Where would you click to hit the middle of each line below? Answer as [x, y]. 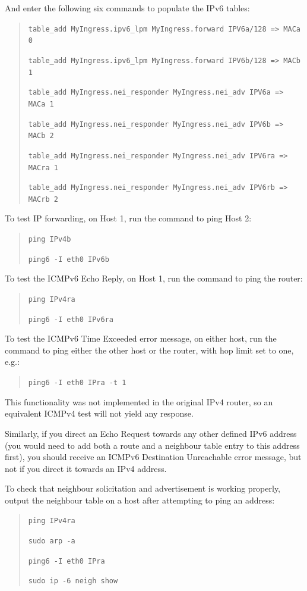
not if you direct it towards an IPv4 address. [86, 468]
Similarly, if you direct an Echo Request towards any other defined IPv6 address [151, 433]
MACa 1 [41, 104]
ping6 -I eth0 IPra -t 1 [77, 383]
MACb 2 [41, 136]
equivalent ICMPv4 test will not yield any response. [99, 413]
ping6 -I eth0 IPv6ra [71, 319]
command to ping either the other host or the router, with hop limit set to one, [149, 350]
